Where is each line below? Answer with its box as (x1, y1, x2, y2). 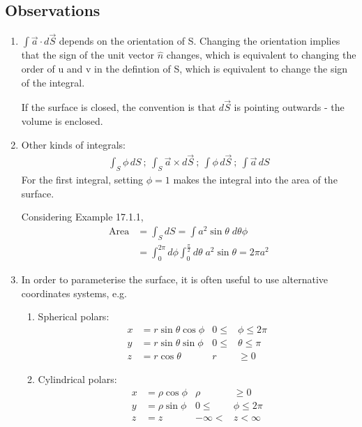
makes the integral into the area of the (173, 172, 338, 187)
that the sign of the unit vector (21, 47, 155, 62)
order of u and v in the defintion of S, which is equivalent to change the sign (21, 61, 348, 76)
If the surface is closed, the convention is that (21, 100, 216, 114)
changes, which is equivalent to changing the (166, 47, 356, 62)
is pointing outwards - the (234, 100, 345, 114)
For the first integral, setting (21, 172, 144, 187)
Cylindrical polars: (38, 372, 117, 386)
